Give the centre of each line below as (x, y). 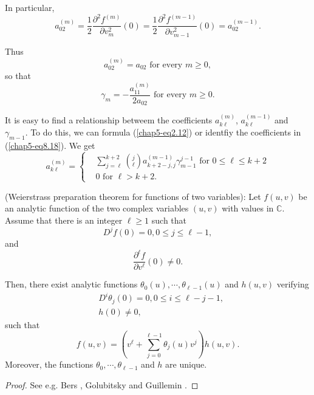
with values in (248, 208)
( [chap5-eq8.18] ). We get (50, 145)
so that (18, 76)
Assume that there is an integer (64, 220)
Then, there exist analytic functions (71, 284)
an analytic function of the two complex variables (97, 208)
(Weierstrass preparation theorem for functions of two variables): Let (133, 196)
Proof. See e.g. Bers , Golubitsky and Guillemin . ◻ (102, 384)
